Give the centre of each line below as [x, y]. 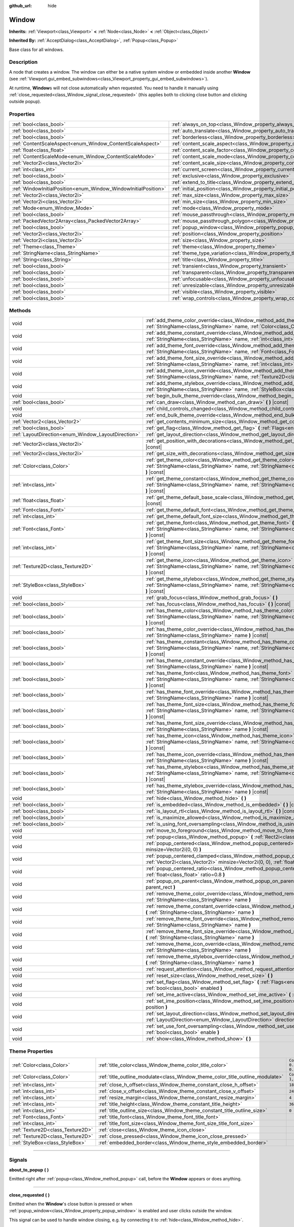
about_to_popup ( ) [29, 1170]
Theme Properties [31, 1051]
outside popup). [25, 102]
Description [23, 62]
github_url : [20, 6]
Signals [18, 1160]
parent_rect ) [160, 887]
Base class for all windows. [37, 50]
